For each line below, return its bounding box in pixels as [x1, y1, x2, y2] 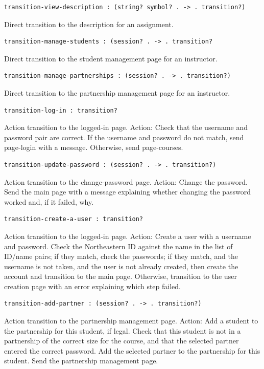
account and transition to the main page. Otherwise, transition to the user [4, 271, 237, 281]
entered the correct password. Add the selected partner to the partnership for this [4, 345, 260, 356]
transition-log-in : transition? [4, 106, 117, 114]
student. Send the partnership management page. [4, 355, 158, 366]
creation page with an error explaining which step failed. [4, 280, 181, 291]
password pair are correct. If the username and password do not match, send [4, 132, 244, 142]
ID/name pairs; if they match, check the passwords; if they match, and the [4, 251, 238, 262]
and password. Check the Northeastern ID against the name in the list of [4, 241, 233, 251]
